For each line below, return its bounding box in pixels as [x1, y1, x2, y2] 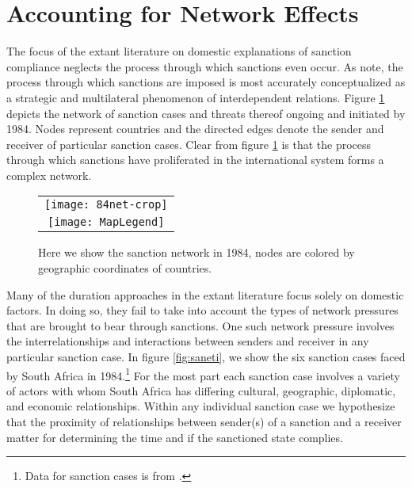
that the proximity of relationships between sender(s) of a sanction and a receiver [6, 414, 402, 430]
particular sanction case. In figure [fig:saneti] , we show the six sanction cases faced [6, 349, 406, 365]
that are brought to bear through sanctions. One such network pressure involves [6, 317, 395, 334]
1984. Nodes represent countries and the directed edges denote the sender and [6, 120, 384, 137]
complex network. [6, 166, 92, 183]
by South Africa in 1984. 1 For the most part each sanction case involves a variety [6, 364, 400, 383]
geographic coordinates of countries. [38, 260, 212, 276]
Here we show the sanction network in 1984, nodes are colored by [38, 244, 355, 261]
